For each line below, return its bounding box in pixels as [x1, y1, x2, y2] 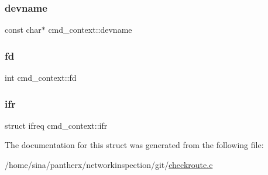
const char [5, 23, 42, 36]
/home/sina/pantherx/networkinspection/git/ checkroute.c [5, 159, 213, 171]
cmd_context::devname [48, 23, 132, 36]
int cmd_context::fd [5, 71, 77, 84]
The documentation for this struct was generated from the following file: [5, 139, 264, 151]
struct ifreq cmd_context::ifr [5, 119, 108, 131]
